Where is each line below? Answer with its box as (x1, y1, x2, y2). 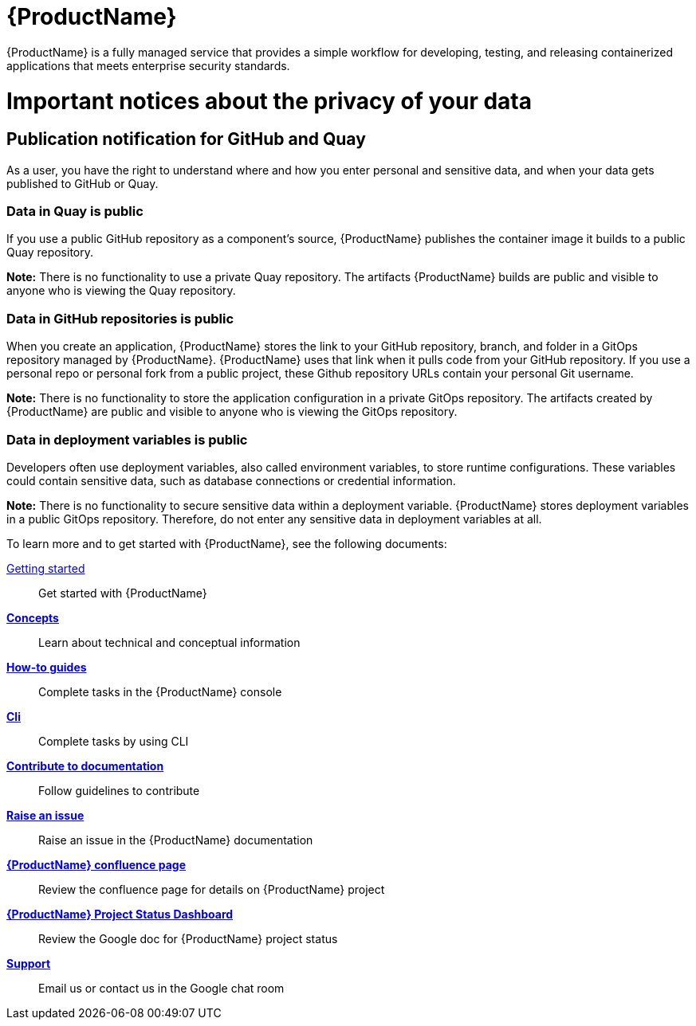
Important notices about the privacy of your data (6, 87, 532, 115)
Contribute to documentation (6, 758, 164, 773)
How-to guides (6, 660, 87, 674)
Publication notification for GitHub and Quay (6, 129, 366, 150)
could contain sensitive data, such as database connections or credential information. (6, 473, 456, 488)
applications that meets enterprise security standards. (6, 58, 290, 72)
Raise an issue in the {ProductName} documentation (38, 832, 313, 847)
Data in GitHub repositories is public (6, 310, 234, 327)
